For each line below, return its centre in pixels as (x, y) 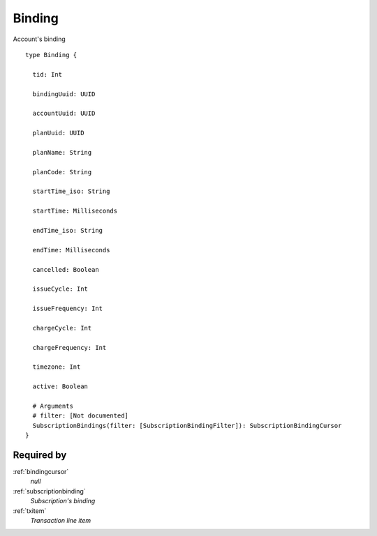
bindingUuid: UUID (64, 94)
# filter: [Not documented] (81, 416)
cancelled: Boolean (66, 269)
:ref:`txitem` (30, 511)
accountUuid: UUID (64, 114)
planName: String (62, 152)
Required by (40, 455)
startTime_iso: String (71, 191)
